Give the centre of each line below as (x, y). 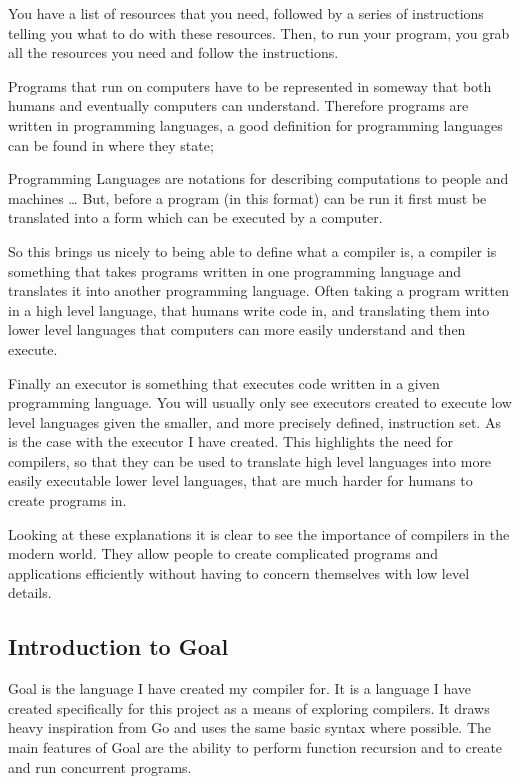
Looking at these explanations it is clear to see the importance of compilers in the (259, 533)
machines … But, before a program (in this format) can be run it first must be (247, 197)
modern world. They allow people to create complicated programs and (223, 553)
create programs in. (67, 500)
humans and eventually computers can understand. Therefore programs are (238, 105)
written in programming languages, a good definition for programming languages (255, 124)
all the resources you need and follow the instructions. (173, 52)
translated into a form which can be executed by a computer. (195, 217)
